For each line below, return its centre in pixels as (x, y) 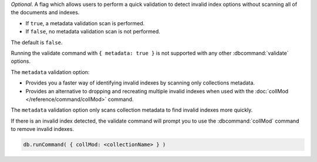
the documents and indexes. (45, 12)
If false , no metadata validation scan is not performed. (93, 32)
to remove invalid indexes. (43, 129)
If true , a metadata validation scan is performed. (85, 23)
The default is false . (37, 42)
